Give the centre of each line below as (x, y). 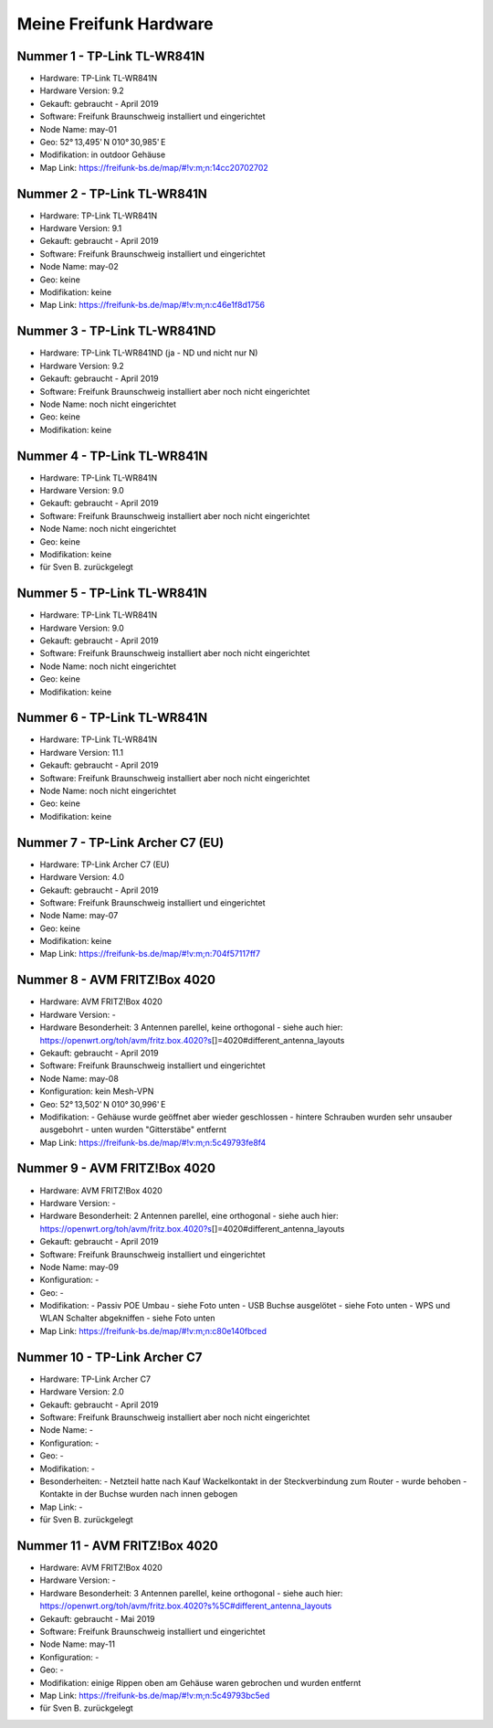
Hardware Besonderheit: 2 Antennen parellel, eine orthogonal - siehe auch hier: (189, 1216)
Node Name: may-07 (79, 916)
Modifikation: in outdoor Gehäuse (103, 154)
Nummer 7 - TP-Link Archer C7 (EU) (121, 842)
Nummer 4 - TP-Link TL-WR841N (112, 456)
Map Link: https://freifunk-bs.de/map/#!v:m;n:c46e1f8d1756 (152, 305)
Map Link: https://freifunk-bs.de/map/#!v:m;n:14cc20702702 (154, 167)
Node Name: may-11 (78, 1644)
